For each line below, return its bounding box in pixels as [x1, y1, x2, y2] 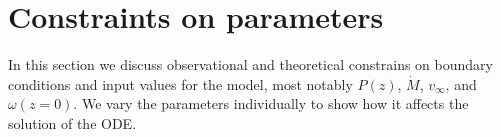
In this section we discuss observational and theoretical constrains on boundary [8, 54, 493, 75]
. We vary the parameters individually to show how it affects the [73, 93, 469, 114]
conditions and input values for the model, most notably [8, 73, 353, 94]
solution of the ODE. [8, 112, 137, 133]
